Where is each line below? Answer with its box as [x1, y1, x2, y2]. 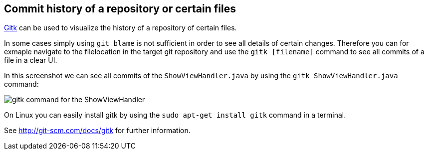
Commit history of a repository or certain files [4, 2, 236, 15]
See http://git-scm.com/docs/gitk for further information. [4, 126, 191, 135]
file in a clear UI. [4, 56, 57, 65]
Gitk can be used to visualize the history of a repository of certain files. [4, 23, 237, 32]
